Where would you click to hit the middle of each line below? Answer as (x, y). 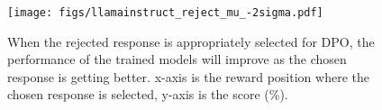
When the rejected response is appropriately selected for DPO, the (191, 41)
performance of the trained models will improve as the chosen (177, 59)
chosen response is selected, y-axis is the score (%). (148, 94)
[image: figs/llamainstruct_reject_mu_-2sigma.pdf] (165, 13)
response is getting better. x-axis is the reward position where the (188, 76)
